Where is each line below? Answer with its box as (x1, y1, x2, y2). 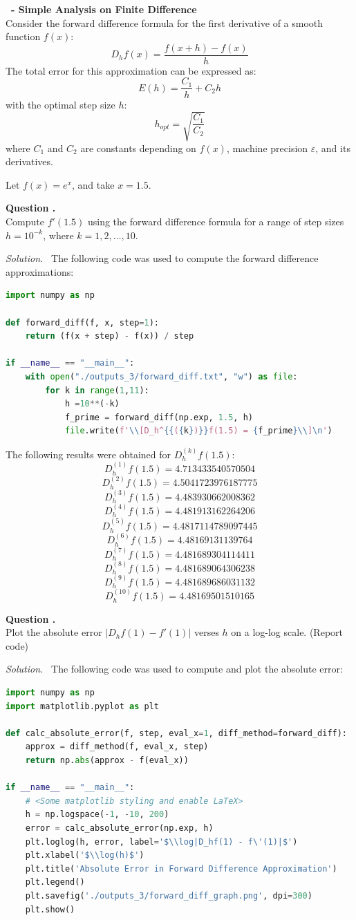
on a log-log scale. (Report (231, 625, 343, 639)
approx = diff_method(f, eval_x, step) (25, 742, 209, 752)
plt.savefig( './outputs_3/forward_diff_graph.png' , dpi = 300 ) (25, 890, 312, 901)
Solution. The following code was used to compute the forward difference (6, 251, 319, 265)
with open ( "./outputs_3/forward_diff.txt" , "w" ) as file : (25, 371, 298, 382)
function (6, 29, 41, 44)
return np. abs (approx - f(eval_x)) (25, 755, 189, 766)
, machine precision (226, 140, 308, 155)
